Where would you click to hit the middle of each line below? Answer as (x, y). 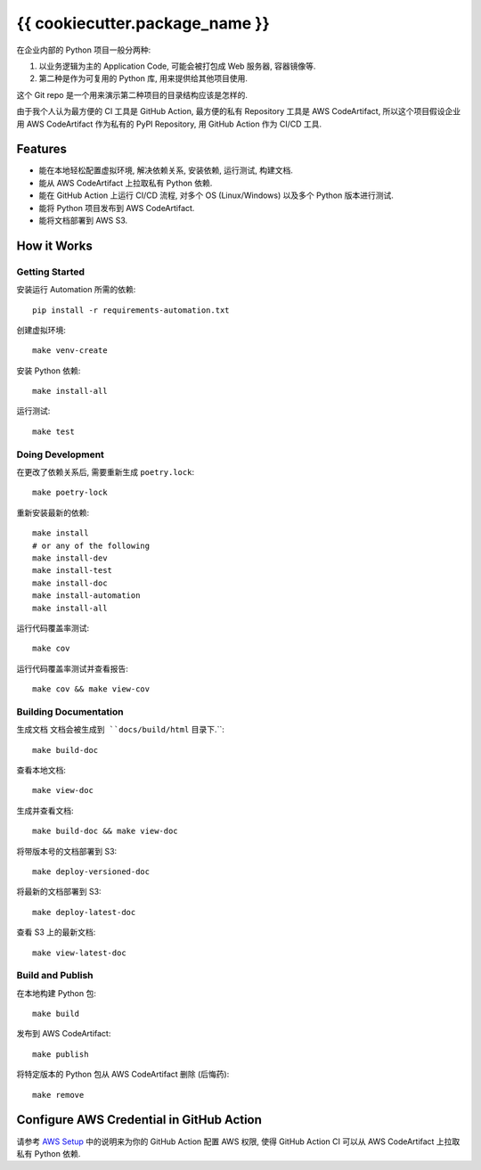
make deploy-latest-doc (84, 912)
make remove (58, 1095)
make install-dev (70, 558)
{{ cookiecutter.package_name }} (143, 23)
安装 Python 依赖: (49, 371)
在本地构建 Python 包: (57, 993)
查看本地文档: (41, 770)
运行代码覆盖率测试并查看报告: (73, 668)
